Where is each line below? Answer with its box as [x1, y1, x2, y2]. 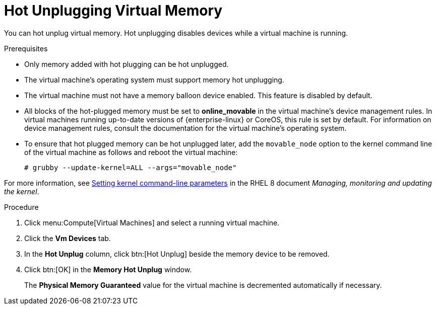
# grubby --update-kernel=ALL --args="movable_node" [24, 163, 237, 172]
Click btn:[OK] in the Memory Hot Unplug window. [24, 265, 192, 274]
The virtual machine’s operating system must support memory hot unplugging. [24, 75, 284, 84]
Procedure [4, 202, 39, 211]
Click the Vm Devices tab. [24, 234, 111, 243]
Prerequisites [4, 44, 48, 53]
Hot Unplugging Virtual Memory [4, 2, 223, 19]
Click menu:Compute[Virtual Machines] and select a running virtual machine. [24, 218, 280, 227]
